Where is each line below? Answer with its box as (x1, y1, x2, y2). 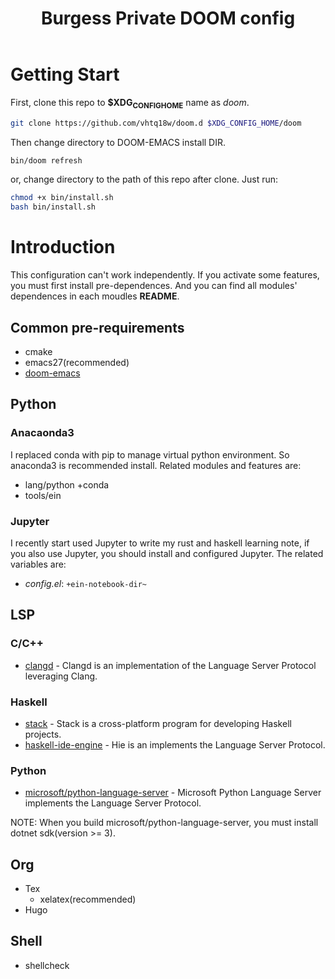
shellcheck (24, 959, 70, 971)
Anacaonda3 (10, 426, 75, 440)
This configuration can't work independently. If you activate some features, (10, 269, 320, 281)
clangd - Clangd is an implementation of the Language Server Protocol (24, 659, 317, 671)
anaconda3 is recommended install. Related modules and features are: (10, 459, 302, 471)
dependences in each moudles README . (10, 290, 180, 302)
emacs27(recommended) (24, 356, 130, 368)
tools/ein (24, 489, 62, 501)
